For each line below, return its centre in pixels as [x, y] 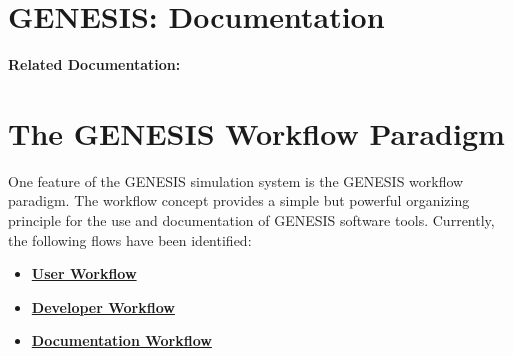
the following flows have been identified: [130, 239]
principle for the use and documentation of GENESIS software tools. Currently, [251, 220]
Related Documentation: [94, 64]
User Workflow [84, 273]
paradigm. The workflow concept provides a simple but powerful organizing [239, 200]
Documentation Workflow [121, 340]
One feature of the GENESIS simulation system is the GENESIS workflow [236, 180]
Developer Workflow [103, 306]
